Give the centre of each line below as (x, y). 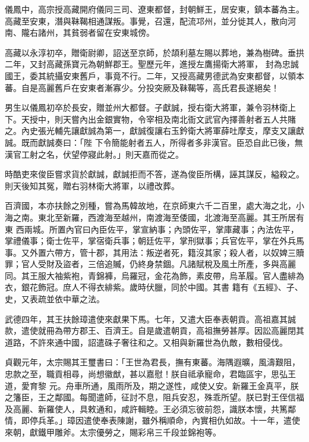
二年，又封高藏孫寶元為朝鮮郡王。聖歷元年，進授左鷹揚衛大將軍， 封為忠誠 (152, 64)
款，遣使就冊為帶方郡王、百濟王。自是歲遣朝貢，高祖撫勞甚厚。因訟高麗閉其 (154, 330)
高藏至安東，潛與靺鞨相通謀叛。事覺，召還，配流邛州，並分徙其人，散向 (146, 21)
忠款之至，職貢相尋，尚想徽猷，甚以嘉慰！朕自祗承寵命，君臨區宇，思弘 (146, 374)
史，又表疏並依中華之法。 (55, 299)
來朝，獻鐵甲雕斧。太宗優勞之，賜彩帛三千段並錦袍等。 (113, 432)
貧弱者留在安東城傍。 (113, 32)
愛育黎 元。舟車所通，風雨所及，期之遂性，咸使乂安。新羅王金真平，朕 (160, 385)
